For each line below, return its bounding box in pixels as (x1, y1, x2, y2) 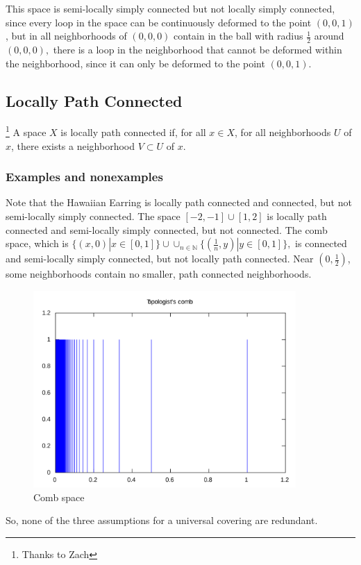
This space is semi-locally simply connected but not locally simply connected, (6, 1, 335, 15)
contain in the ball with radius (174, 28, 303, 43)
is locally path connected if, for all (60, 125, 206, 140)
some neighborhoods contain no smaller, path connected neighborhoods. (6, 267, 312, 281)
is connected (295, 236, 347, 251)
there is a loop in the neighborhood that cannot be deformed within (53, 42, 342, 57)
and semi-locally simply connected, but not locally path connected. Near (6, 251, 314, 266)
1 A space (6, 123, 47, 140)
